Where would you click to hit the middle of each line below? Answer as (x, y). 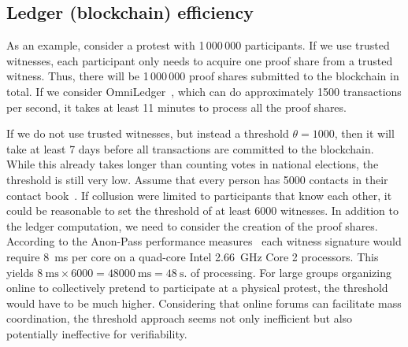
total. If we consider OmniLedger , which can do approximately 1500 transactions (204, 91)
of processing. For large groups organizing (291, 272)
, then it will (364, 133)
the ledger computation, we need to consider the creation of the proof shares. (192, 225)
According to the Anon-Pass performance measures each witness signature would (204, 241)
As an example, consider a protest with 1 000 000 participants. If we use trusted (198, 45)
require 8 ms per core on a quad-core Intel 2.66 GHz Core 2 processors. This (193, 256)
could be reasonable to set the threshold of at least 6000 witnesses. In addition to (202, 210)
